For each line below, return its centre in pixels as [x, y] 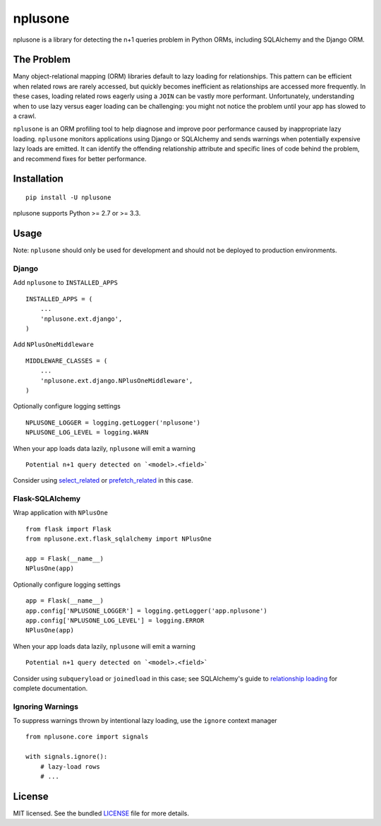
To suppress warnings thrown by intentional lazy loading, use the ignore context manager [145, 721]
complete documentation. [50, 688]
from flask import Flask [68, 529]
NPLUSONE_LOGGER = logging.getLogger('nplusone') [113, 423]
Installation [38, 179]
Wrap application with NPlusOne [61, 513]
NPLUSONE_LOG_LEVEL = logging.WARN [87, 432]
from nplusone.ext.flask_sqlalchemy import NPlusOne [119, 539]
